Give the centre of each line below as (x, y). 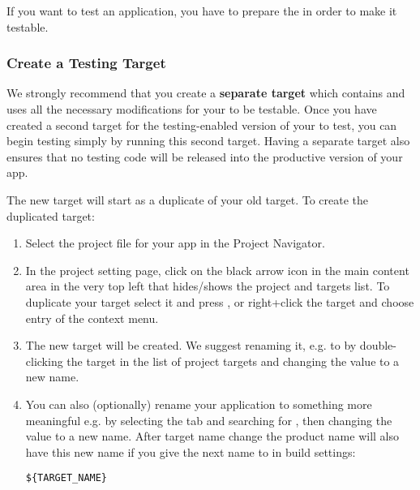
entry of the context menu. (92, 318)
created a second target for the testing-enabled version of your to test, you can (202, 125)
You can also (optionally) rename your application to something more (199, 404)
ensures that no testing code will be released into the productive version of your (205, 156)
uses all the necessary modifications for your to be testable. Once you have (192, 109)
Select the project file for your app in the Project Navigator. (175, 243)
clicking (44, 361)
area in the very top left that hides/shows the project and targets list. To (208, 286)
